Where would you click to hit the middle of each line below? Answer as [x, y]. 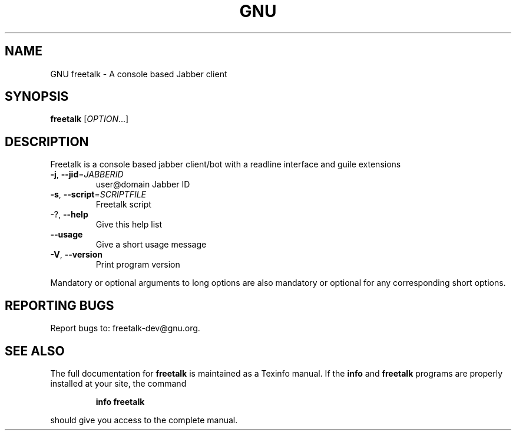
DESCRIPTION [47, 141]
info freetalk [120, 401]
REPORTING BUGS [59, 305]
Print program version [138, 265]
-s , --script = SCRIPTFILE [98, 195]
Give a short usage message [151, 245]
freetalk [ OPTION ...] [90, 119]
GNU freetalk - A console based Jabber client [139, 74]
